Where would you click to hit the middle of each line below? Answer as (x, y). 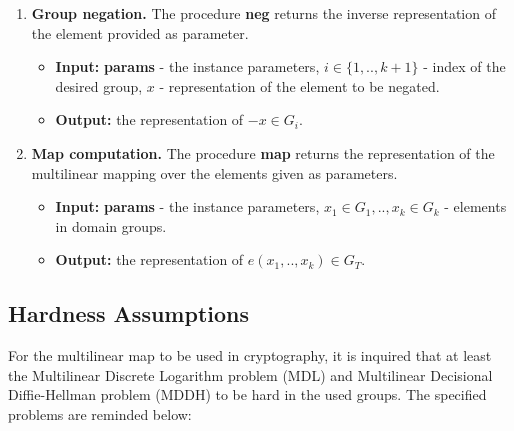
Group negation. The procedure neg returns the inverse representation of (263, 13)
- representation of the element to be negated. (299, 85)
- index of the (464, 66)
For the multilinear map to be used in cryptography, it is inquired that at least (250, 355)
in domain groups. (111, 225)
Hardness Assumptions (128, 313)
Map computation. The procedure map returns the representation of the (263, 152)
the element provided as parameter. (140, 32)
